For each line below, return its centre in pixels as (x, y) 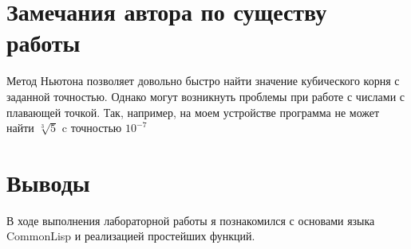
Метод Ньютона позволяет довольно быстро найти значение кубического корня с (203, 81)
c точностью (92, 128)
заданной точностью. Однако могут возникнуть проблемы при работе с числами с (206, 96)
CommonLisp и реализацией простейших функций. (131, 236)
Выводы (48, 182)
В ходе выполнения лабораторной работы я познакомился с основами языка (191, 220)
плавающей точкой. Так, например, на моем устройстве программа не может (193, 112)
